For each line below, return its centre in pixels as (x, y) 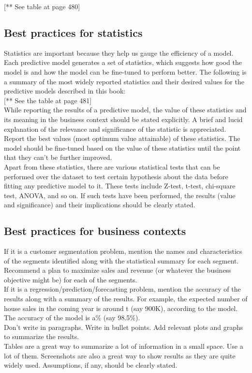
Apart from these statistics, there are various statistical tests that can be (112, 166)
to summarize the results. (42, 336)
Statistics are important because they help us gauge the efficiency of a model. (119, 53)
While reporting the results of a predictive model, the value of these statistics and (125, 110)
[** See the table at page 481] (48, 100)
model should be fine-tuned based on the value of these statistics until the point (122, 148)
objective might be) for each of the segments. (71, 279)
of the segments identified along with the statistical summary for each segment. (121, 260)
